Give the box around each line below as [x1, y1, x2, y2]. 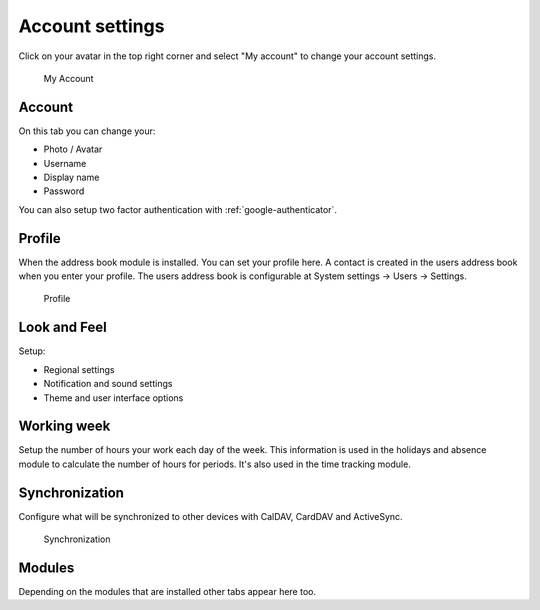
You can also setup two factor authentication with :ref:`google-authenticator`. [18, 203, 337, 215]
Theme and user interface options [43, 391, 184, 404]
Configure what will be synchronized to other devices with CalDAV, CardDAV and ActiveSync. [18, 510, 404, 522]
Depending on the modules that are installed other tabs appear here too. [18, 586, 317, 598]
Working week [18, 418, 111, 435]
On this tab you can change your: [18, 125, 156, 137]
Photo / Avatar [43, 143, 103, 155]
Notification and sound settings [43, 378, 173, 390]
